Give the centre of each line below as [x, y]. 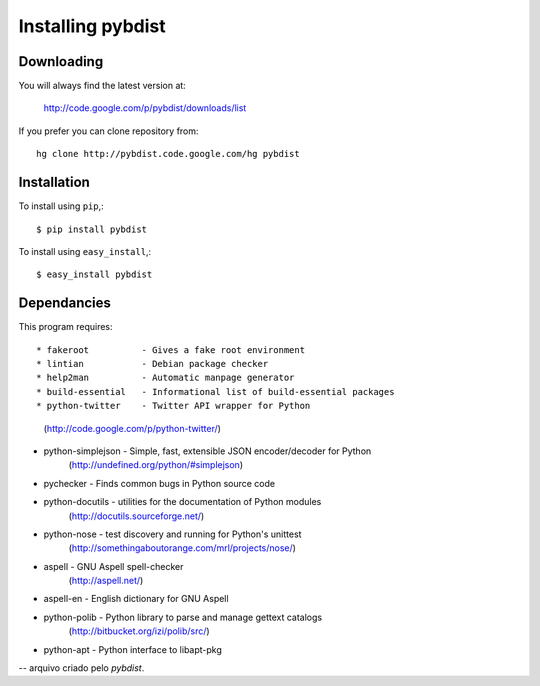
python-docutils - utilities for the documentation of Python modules [182, 502]
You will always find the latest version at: [102, 86]
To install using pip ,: [61, 206]
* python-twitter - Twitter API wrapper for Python [173, 406]
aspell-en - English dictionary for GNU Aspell [136, 599]
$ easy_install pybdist [94, 274]
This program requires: [66, 327]
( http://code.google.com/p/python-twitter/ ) [132, 428]
